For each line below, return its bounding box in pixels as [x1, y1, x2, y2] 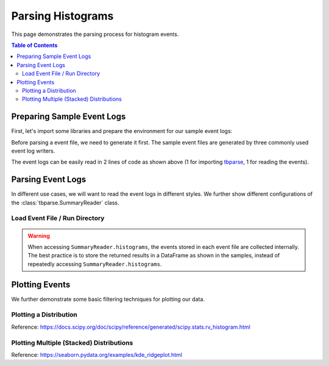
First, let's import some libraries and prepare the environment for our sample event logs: [11, 127, 233, 135]
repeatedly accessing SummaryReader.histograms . [27, 260, 162, 268]
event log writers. [11, 147, 55, 154]
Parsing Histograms [11, 9, 114, 23]
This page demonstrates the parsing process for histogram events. [11, 30, 179, 38]
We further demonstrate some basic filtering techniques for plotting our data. [11, 295, 205, 303]
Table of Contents [11, 41, 58, 49]
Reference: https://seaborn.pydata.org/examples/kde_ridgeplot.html [11, 351, 183, 358]
